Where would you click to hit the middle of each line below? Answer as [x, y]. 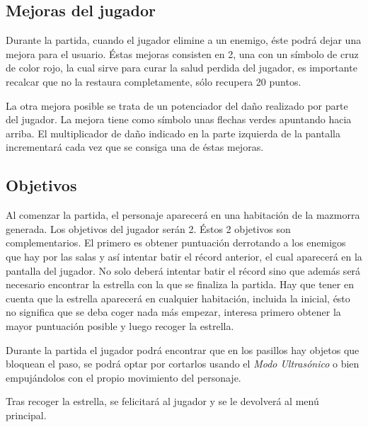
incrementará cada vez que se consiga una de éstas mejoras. [135, 147]
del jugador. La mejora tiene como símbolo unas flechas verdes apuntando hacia [179, 119]
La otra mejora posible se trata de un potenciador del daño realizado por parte [177, 105]
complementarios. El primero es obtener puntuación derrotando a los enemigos [176, 243]
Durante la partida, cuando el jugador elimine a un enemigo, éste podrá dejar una [184, 40]
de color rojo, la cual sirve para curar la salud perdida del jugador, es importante [182, 68]
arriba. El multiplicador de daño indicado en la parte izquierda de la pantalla [173, 133]
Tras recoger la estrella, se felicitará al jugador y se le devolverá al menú [162, 401]
